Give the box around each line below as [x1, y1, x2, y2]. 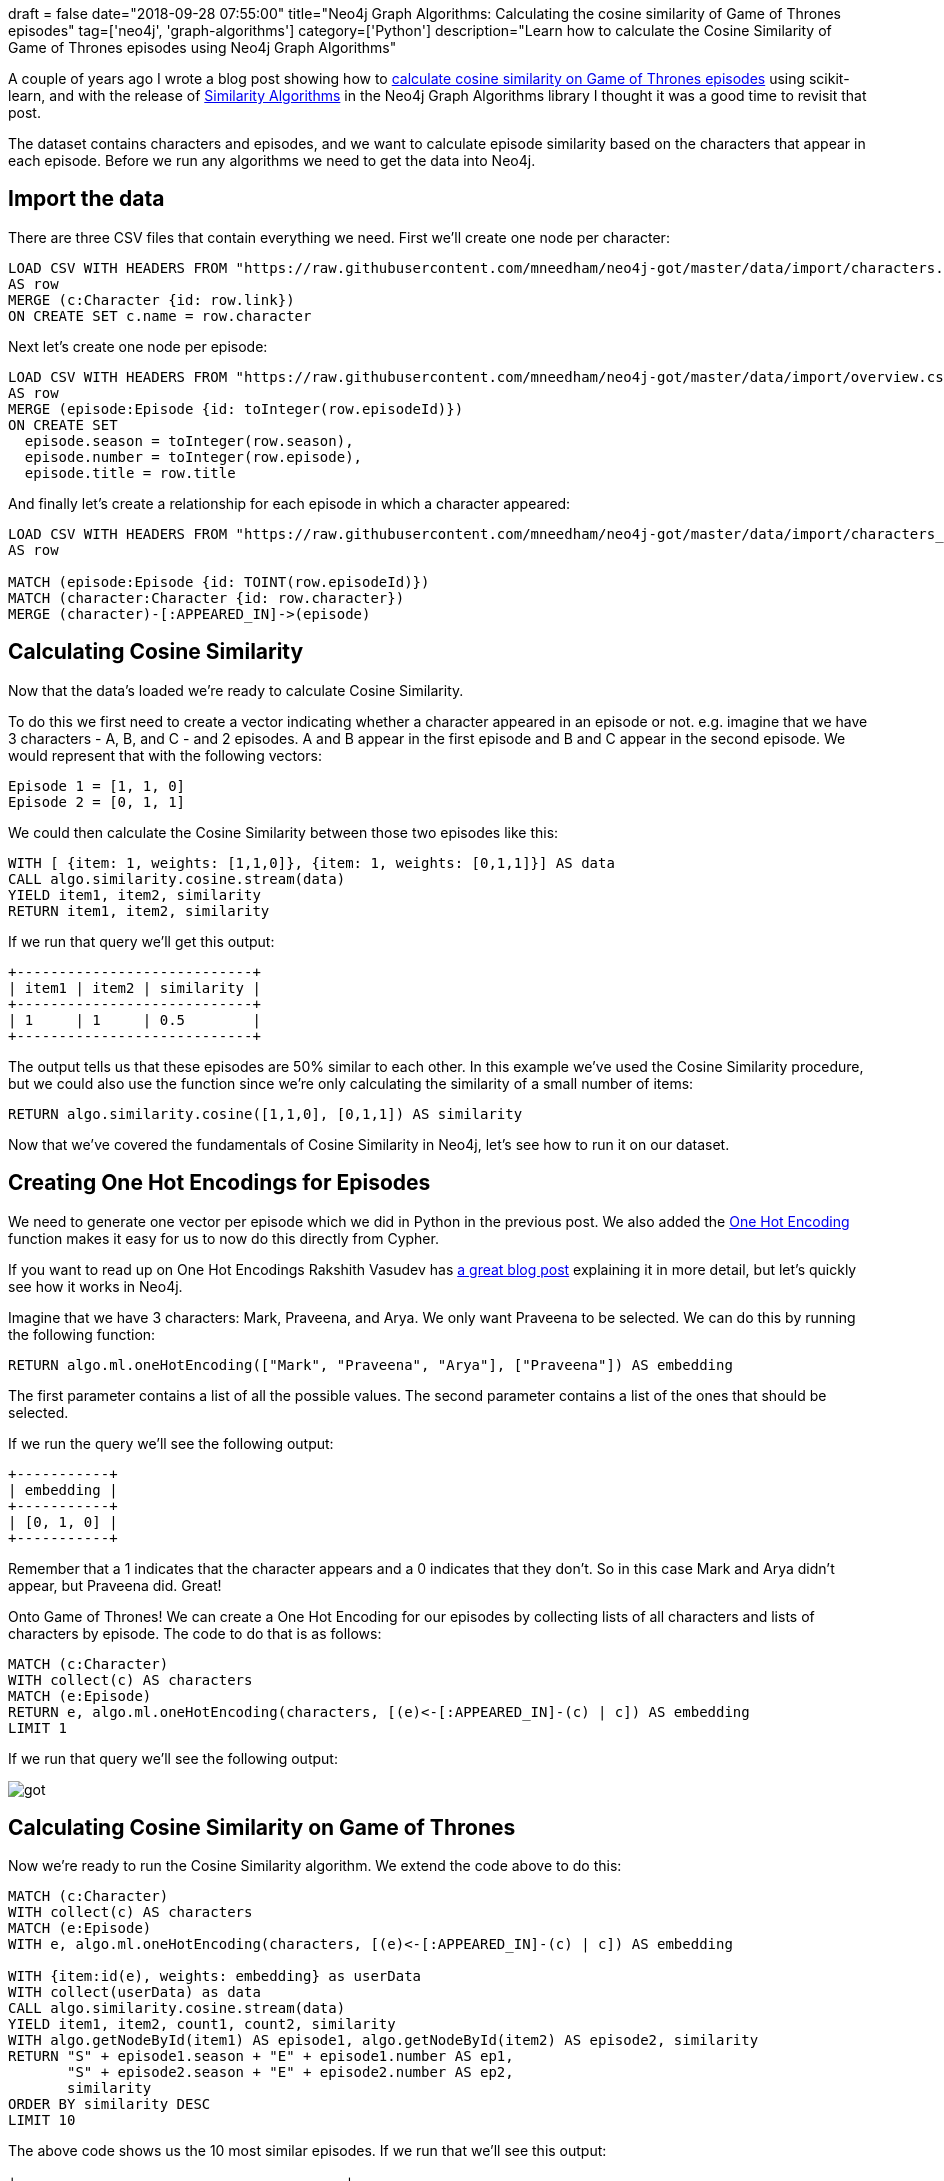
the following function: [8, 1325, 156, 1343]
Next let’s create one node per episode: [8, 337, 268, 355]
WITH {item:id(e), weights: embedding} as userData [8, 1968, 422, 1985]
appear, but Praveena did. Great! [8, 1576, 222, 1594]
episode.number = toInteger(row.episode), [24, 448, 363, 465]
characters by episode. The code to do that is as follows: [8, 1624, 382, 1642]
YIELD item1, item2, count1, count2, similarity [8, 2016, 396, 2033]
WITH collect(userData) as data [8, 1984, 261, 2001]
